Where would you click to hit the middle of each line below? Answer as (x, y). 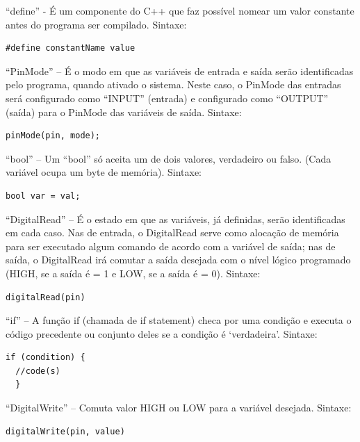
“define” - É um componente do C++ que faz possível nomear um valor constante (180, 10)
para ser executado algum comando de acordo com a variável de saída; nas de (171, 246)
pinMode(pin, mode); (53, 136)
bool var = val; (43, 196)
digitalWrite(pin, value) (65, 431)
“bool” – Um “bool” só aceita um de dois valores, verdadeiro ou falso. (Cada (169, 158)
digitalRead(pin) (46, 297)
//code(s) (38, 371)
